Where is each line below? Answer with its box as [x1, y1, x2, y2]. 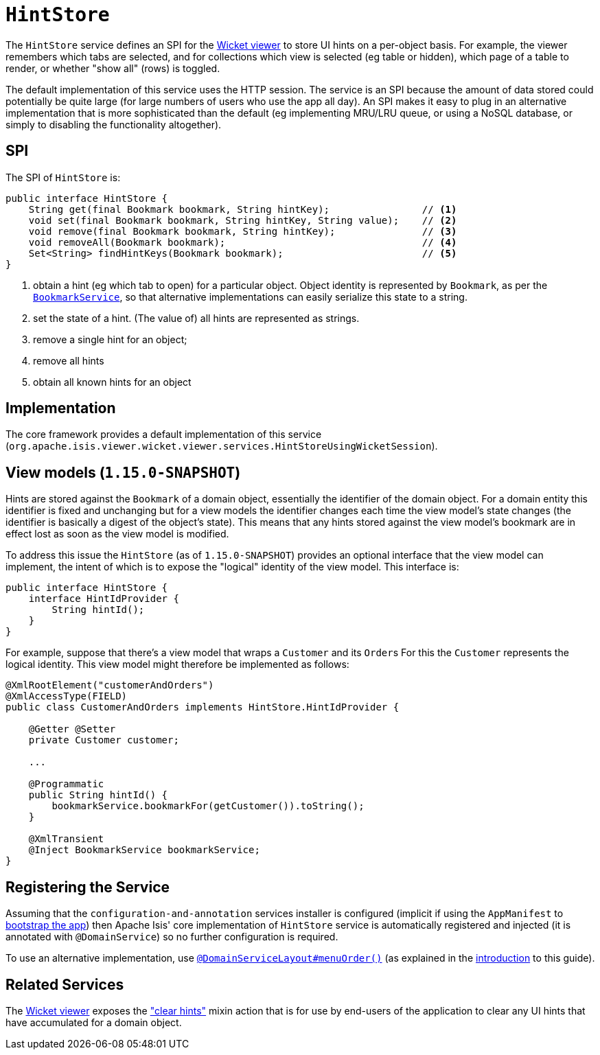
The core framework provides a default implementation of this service [5, 428, 322, 441]
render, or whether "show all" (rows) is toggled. [5, 62, 220, 74]
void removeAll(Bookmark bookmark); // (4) [28, 236, 457, 248]
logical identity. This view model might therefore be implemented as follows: [5, 658, 349, 671]
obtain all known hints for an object [33, 375, 192, 388]
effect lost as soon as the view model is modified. [5, 528, 229, 540]
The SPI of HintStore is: [5, 171, 121, 183]
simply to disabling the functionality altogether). [5, 118, 222, 130]
